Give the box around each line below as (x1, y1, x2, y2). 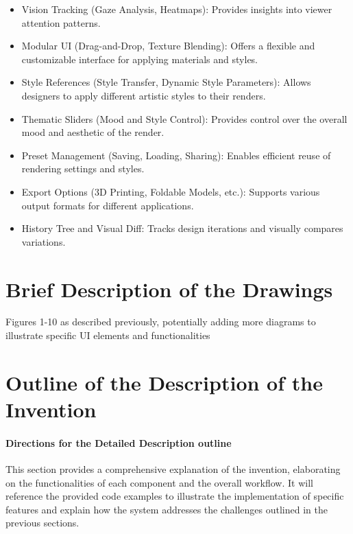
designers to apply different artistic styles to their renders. (21, 88, 266, 102)
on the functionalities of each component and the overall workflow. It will (5, 475, 313, 489)
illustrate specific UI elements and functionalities (5, 328, 210, 343)
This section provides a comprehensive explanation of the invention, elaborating (5, 461, 341, 476)
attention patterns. (21, 15, 101, 30)
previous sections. (5, 515, 80, 530)
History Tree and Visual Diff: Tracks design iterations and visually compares (21, 221, 343, 235)
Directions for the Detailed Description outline (5, 435, 232, 450)
